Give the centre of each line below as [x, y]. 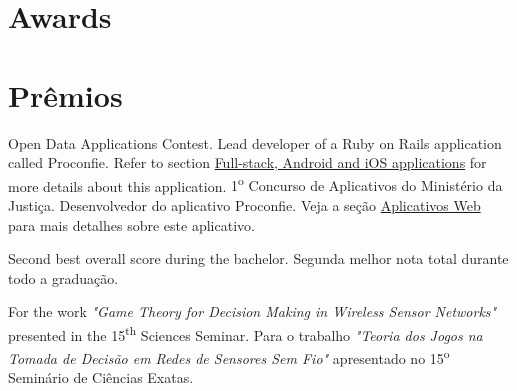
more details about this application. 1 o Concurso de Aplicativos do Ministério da [255, 184]
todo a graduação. [63, 277]
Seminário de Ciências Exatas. [101, 377]
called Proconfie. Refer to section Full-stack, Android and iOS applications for [247, 162]
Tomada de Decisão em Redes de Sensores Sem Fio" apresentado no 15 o [229, 356]
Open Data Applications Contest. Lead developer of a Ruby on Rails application [255, 142]
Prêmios [65, 94]
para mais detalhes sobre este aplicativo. [131, 224]
